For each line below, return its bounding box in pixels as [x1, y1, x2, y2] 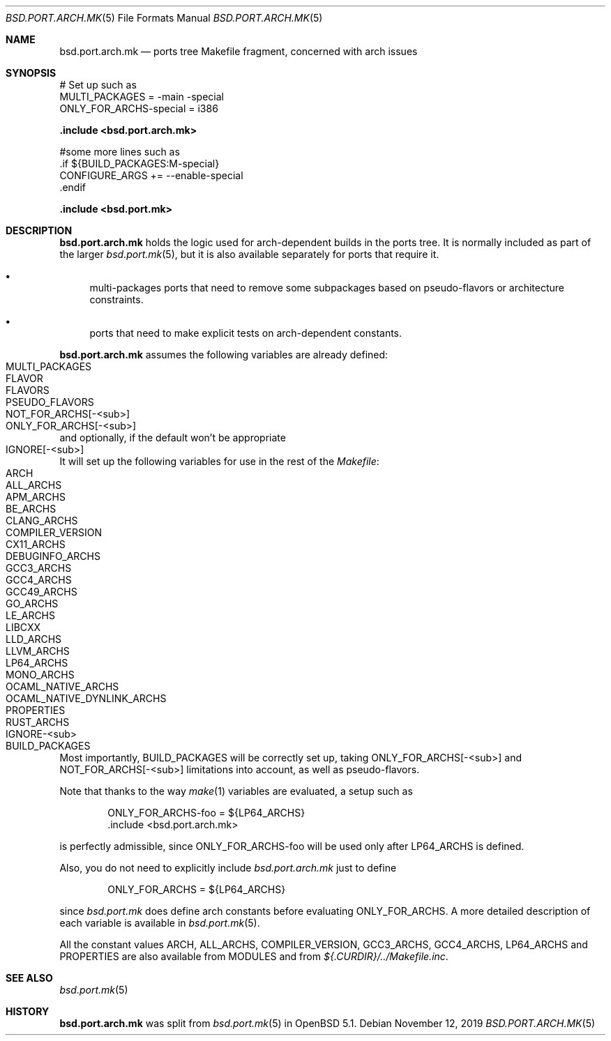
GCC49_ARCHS [6, 586, 77, 598]
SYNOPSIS [6, 67, 56, 79]
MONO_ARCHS [6, 669, 75, 681]
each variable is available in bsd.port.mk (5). [59, 917, 260, 929]
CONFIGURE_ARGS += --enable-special [59, 169, 243, 181]
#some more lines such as [59, 146, 180, 158]
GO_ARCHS [6, 598, 59, 609]
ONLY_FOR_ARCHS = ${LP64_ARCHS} [107, 883, 286, 895]
